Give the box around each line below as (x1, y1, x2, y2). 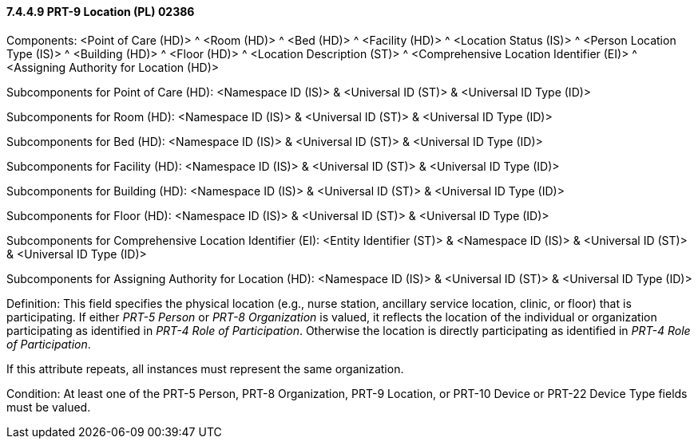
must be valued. (6, 400, 91, 414)
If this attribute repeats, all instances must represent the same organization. (6, 361, 404, 376)
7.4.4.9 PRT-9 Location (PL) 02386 (6, 5, 195, 18)
